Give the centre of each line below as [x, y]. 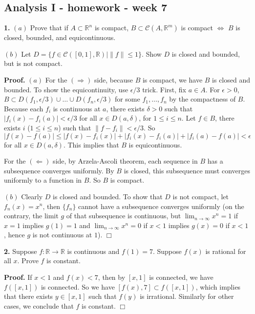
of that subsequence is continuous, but [124, 216]
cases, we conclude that [39, 305]
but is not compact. [33, 63]
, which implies [218, 286]
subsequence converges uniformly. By [59, 170]
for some [127, 99]
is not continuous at [62, 235]
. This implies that [91, 144]
